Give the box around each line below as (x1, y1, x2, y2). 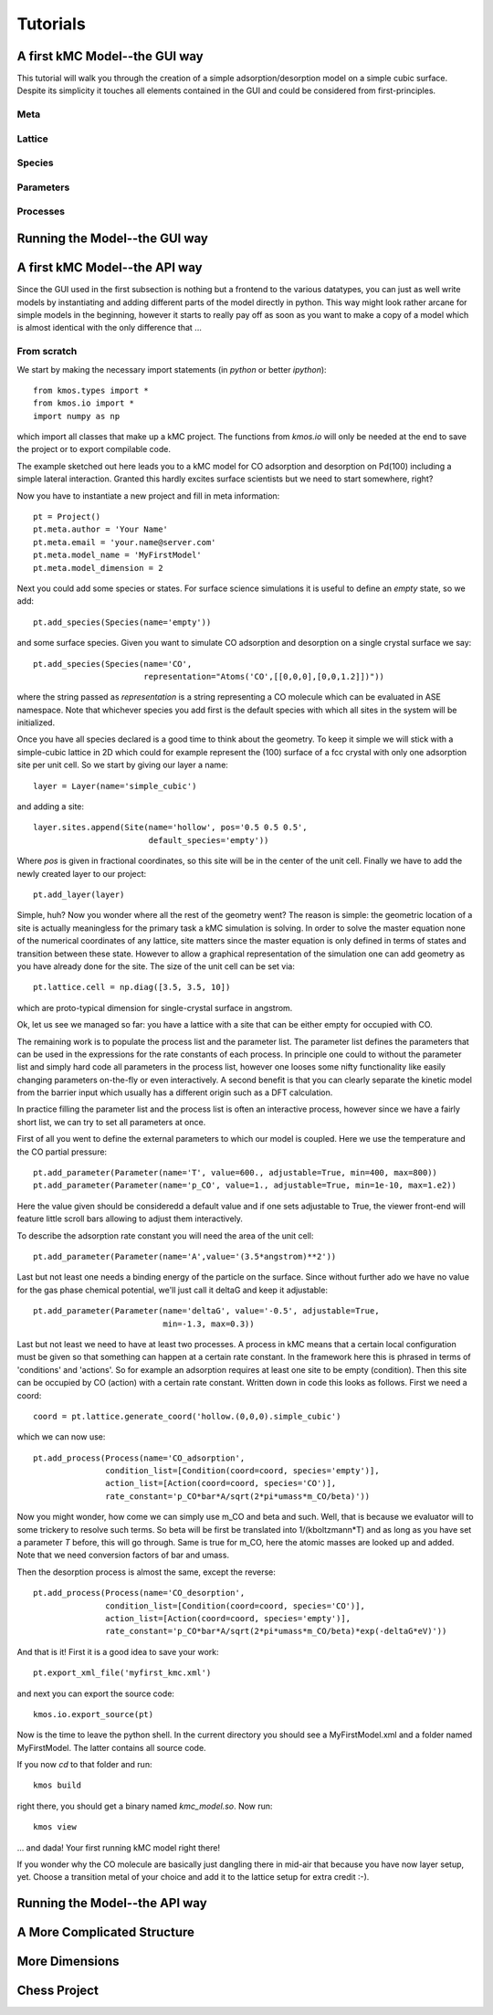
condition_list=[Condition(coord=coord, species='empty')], (105, 1466, 380, 1476)
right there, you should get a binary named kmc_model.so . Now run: (16, 1800, 273, 1811)
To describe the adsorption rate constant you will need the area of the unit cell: (16, 1229, 314, 1241)
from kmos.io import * (33, 398, 135, 408)
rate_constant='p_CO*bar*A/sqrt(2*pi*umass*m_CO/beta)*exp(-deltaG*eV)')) (105, 1626, 447, 1637)
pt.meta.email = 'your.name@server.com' (33, 537, 216, 547)
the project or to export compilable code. (16, 444, 171, 455)
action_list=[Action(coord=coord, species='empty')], (105, 1613, 351, 1623)
